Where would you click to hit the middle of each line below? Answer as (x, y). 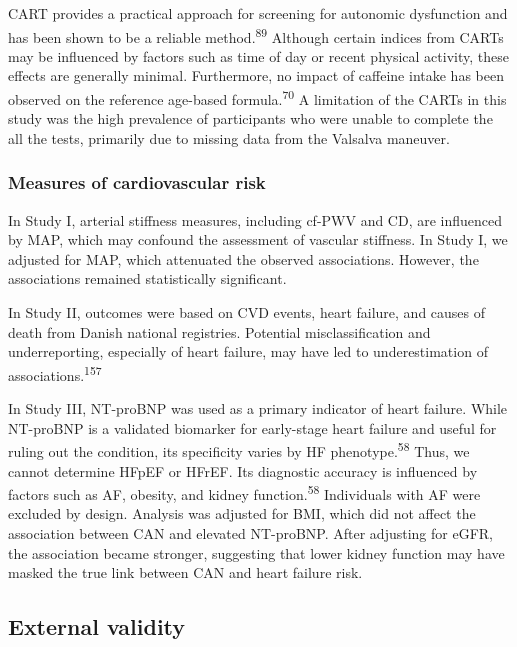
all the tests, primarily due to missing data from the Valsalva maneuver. (229, 137)
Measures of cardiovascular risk (137, 182)
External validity (97, 626)
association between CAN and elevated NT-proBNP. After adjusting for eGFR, (250, 532)
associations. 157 (55, 373)
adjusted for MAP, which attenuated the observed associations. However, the (243, 258)
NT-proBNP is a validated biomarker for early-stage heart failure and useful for (252, 427)
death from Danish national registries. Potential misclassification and (219, 331)
